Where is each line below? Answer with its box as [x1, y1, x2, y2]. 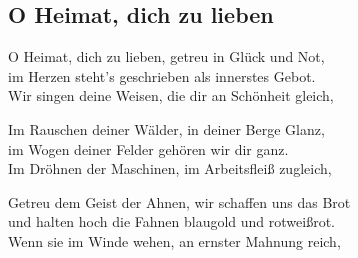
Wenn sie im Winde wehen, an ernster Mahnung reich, [8, 230, 341, 251]
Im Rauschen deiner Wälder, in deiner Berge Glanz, [8, 118, 325, 139]
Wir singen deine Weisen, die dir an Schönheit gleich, [8, 85, 334, 106]
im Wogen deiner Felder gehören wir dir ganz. [8, 138, 289, 159]
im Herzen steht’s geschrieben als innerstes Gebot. [8, 65, 316, 86]
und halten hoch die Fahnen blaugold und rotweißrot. [8, 211, 336, 232]
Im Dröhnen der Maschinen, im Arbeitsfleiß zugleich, [8, 158, 332, 179]
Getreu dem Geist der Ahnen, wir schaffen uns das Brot [8, 191, 351, 212]
